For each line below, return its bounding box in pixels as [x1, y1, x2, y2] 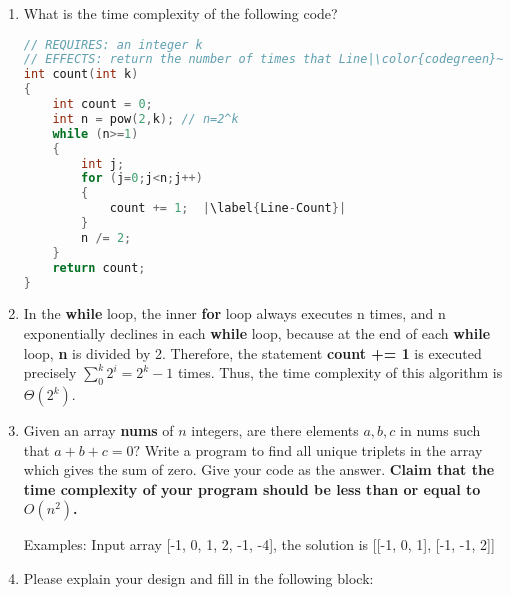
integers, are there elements [191, 420, 359, 441]
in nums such [400, 420, 481, 441]
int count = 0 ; [52, 97, 153, 112]
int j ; [81, 156, 125, 171]
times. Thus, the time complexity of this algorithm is [177, 362, 503, 383]
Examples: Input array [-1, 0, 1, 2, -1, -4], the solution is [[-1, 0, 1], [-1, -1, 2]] [23, 534, 495, 555]
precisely [23, 362, 77, 383]
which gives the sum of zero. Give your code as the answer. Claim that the [23, 459, 495, 480]
